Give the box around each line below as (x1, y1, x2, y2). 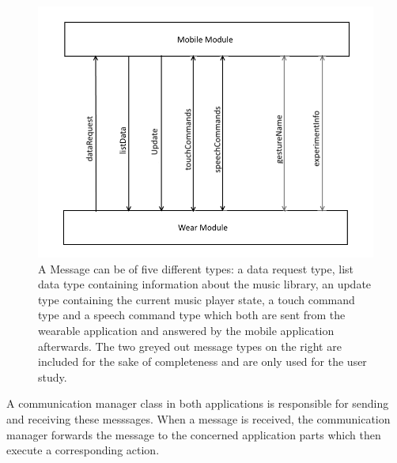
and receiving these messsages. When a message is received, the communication (6, 410, 391, 427)
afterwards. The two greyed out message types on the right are (38, 337, 342, 354)
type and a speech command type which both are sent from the (38, 307, 346, 323)
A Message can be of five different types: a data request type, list (38, 260, 354, 277)
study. (38, 368, 67, 385)
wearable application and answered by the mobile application (38, 322, 335, 338)
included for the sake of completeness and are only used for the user (38, 353, 367, 370)
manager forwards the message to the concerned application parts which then (6, 426, 381, 442)
